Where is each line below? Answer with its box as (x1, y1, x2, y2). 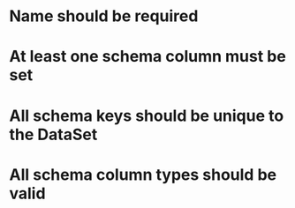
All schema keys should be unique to (9, 106, 284, 125)
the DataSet (9, 124, 98, 145)
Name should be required (9, 6, 199, 26)
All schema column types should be (9, 165, 276, 184)
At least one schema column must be (9, 47, 287, 67)
